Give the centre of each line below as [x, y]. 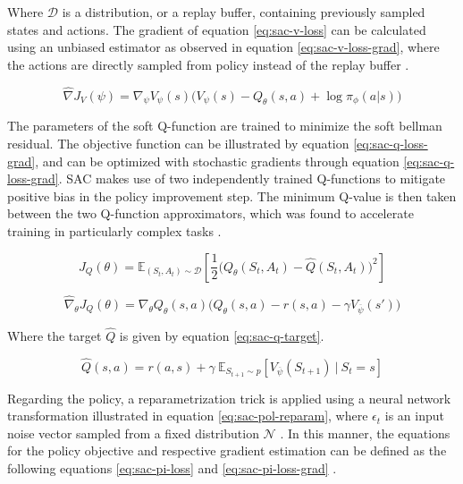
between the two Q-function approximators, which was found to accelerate [210, 213]
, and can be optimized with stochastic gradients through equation [217, 161]
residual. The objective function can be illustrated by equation [178, 143]
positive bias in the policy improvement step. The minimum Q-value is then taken [232, 195]
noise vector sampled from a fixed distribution [133, 433]
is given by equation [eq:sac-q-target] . [222, 335]
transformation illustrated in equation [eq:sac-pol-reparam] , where [188, 416]
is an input [414, 416]
